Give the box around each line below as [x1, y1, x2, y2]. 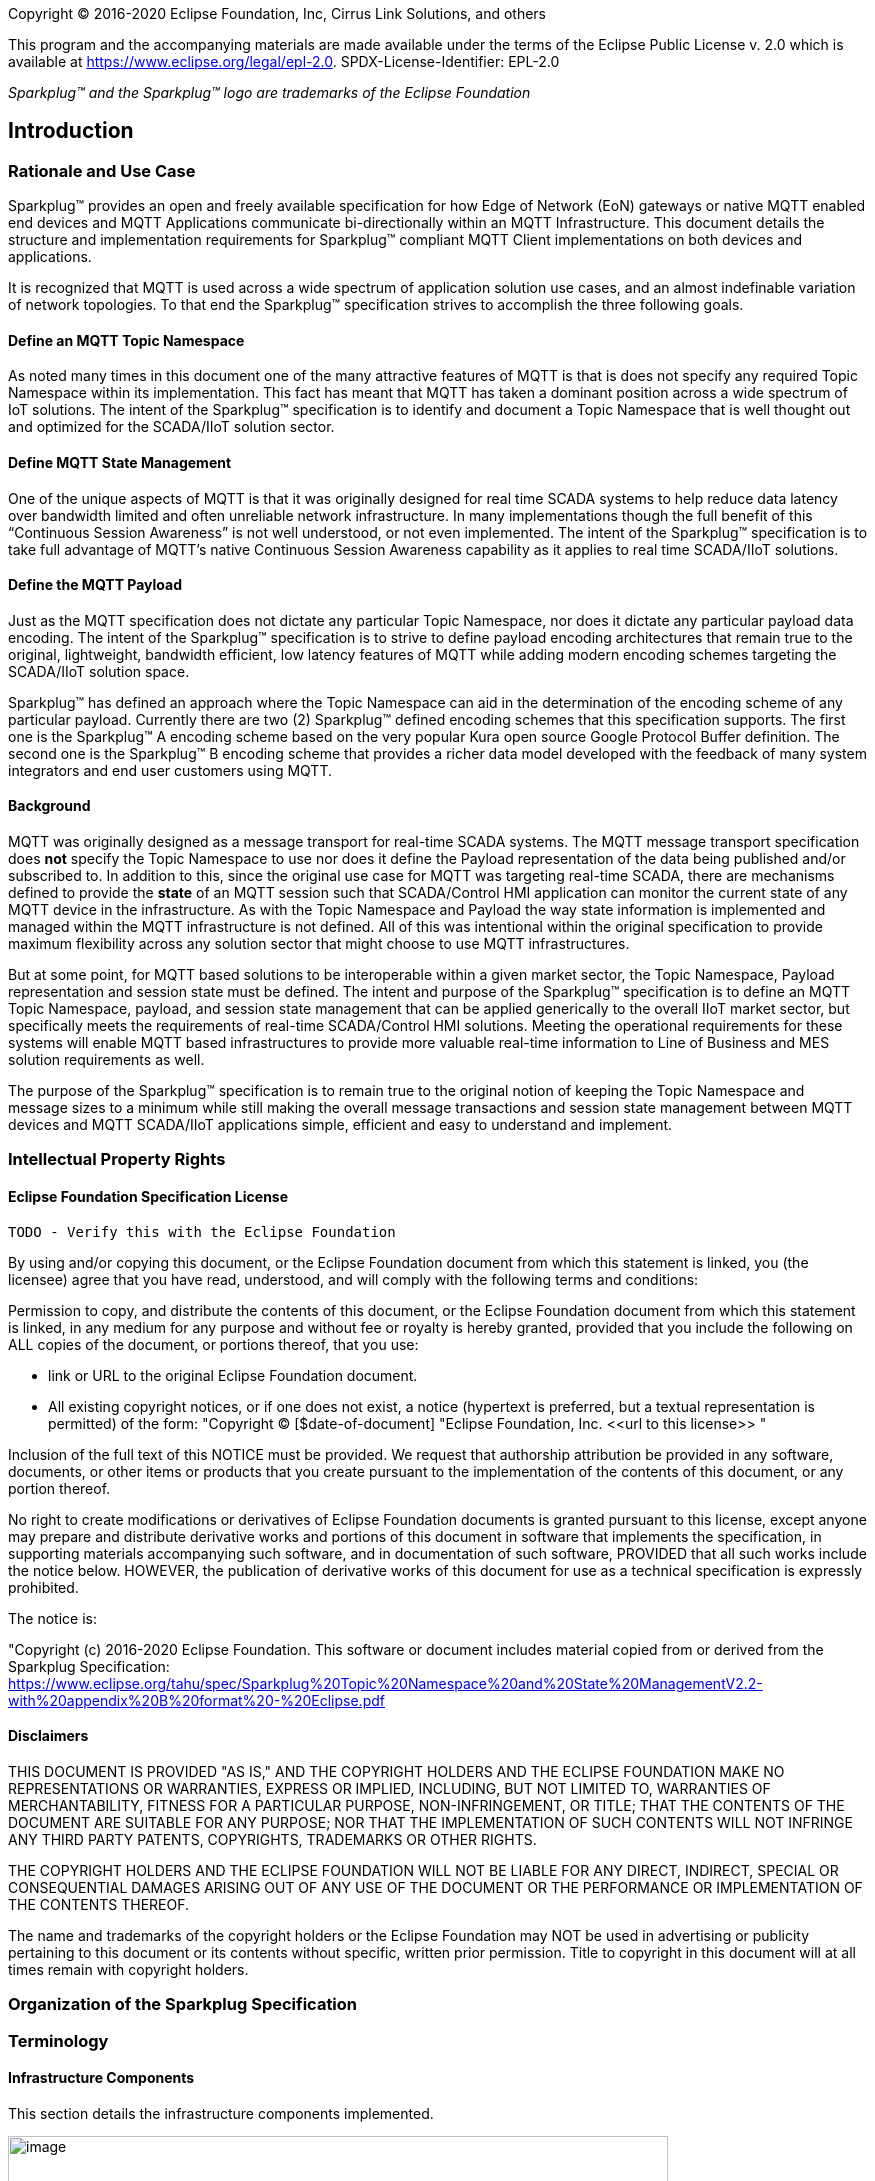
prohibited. [8, 1578, 79, 1596]
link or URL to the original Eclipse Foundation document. [48, 1366, 418, 1384]
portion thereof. [8, 1479, 111, 1497]
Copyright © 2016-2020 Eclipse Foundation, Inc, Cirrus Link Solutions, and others [8, 5, 546, 22]
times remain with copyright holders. [8, 1960, 249, 1978]
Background [8, 797, 91, 815]
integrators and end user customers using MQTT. [8, 761, 332, 779]
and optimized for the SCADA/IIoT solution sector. [8, 418, 335, 436]
